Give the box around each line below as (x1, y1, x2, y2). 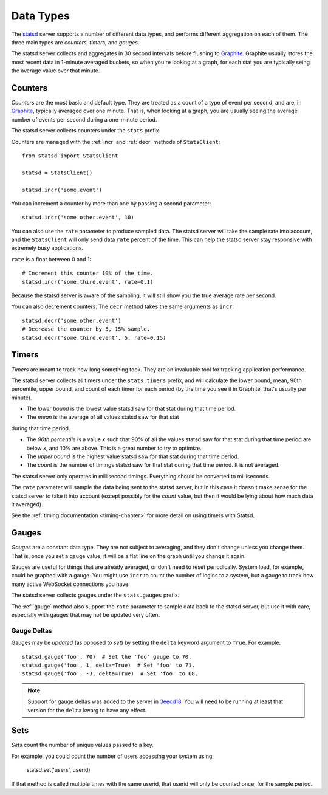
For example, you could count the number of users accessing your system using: (11, 752, 214, 760)
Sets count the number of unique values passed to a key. (11, 742, 154, 749)
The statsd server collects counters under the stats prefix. (11, 127, 161, 134)
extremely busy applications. (11, 244, 84, 252)
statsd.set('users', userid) (26, 766, 91, 774)
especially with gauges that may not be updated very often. (11, 611, 160, 619)
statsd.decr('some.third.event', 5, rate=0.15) (22, 334, 166, 341)
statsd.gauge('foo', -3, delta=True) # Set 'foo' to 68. (22, 670, 199, 677)
